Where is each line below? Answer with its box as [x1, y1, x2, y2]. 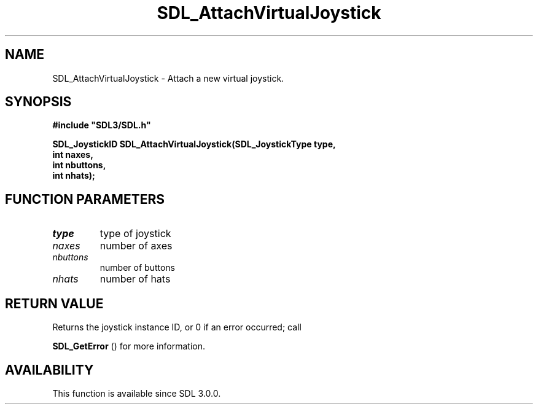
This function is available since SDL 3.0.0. [52, 388, 221, 399]
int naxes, [52, 149, 93, 160]
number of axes [99, 240, 173, 252]
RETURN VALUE [5, 295, 104, 311]
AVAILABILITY [5, 362, 94, 378]
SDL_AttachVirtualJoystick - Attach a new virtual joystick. [52, 72, 284, 84]
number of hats [99, 273, 171, 286]
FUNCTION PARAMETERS [5, 191, 165, 207]
